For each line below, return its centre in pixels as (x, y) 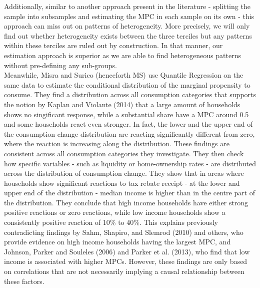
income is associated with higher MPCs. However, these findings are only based (126, 261)
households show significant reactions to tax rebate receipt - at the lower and (122, 183)
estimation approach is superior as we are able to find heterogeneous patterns (122, 55)
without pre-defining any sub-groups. (60, 65)
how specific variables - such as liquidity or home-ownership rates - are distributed (130, 163)
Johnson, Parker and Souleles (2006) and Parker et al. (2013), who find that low (127, 251)
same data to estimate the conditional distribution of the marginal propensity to (127, 84)
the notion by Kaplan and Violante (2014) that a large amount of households (122, 104)
